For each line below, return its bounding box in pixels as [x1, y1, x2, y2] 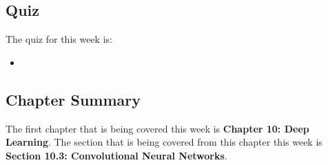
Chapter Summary [6, 88, 141, 110]
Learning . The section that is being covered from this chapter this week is [6, 135, 322, 149]
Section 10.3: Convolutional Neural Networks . [6, 148, 227, 162]
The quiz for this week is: [6, 32, 112, 46]
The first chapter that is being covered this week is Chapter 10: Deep [6, 121, 309, 135]
